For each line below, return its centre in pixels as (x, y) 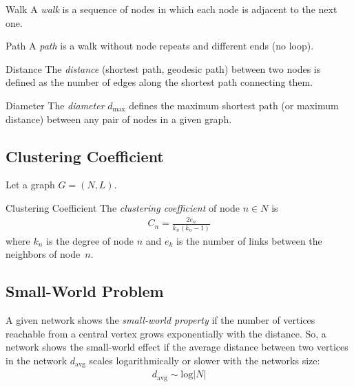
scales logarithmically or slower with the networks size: (205, 360)
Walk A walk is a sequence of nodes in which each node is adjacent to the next (171, 9)
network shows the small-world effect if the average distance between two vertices (177, 347)
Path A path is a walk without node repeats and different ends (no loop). (160, 46)
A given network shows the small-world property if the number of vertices (160, 320)
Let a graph (30, 185)
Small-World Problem (85, 291)
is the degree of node (90, 240)
